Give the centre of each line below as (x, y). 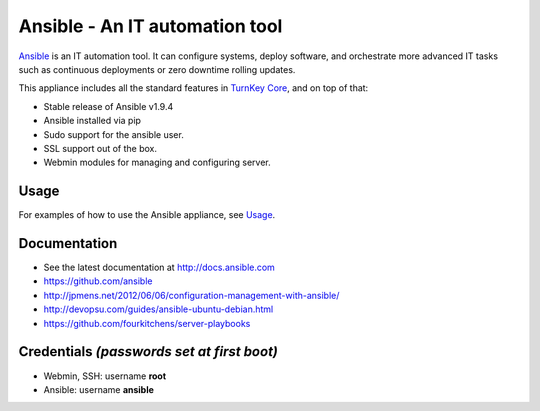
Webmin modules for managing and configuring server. (157, 162)
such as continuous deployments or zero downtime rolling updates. (157, 69)
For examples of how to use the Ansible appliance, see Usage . (147, 215)
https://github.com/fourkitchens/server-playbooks (147, 323)
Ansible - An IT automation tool (150, 26)
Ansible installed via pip (92, 121)
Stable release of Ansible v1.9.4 (108, 106)
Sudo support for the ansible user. (113, 134)
